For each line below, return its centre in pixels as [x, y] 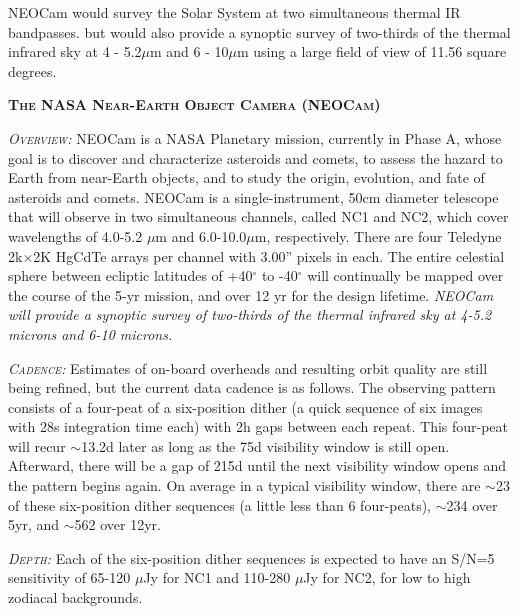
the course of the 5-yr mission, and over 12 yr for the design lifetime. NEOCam [251, 294]
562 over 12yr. [117, 524]
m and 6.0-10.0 [201, 235]
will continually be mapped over [405, 275]
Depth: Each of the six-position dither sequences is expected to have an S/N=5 [251, 557]
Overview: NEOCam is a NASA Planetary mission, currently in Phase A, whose [255, 137]
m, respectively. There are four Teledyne [378, 235]
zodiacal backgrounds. [75, 597]
